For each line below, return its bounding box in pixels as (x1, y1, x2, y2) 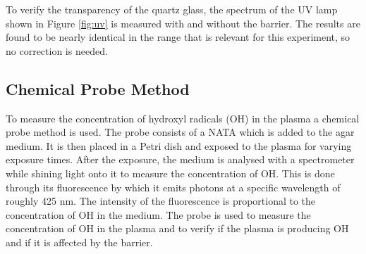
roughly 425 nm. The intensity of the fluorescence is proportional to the (6, 193, 316, 208)
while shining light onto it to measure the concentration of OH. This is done (6, 165, 335, 180)
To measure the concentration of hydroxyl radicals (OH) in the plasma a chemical (6, 110, 360, 125)
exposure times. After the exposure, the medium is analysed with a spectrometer (6, 152, 355, 167)
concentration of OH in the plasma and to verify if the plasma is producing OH (6, 221, 349, 236)
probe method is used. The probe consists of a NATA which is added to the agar (6, 125, 355, 139)
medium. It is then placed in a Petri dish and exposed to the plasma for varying (6, 138, 352, 153)
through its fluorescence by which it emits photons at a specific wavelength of (6, 179, 341, 194)
